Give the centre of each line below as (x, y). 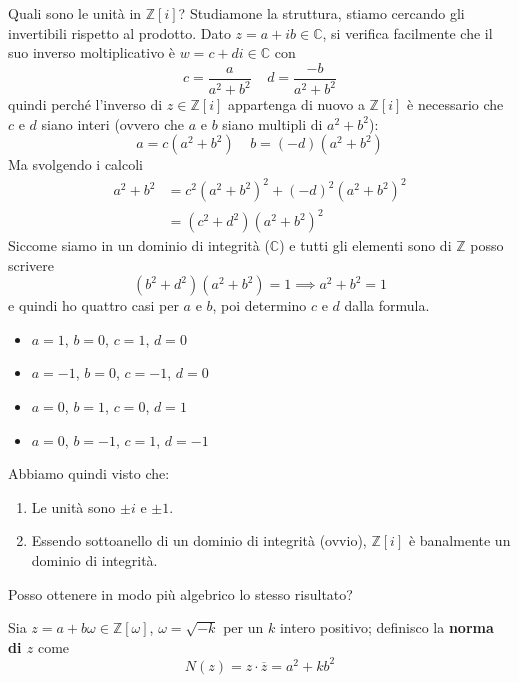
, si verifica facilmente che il (407, 32)
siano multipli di (272, 123)
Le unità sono (73, 506)
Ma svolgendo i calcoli (76, 164)
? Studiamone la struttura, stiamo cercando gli (321, 13)
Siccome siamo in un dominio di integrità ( (139, 245)
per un (243, 627)
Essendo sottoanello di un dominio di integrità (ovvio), (199, 540)
